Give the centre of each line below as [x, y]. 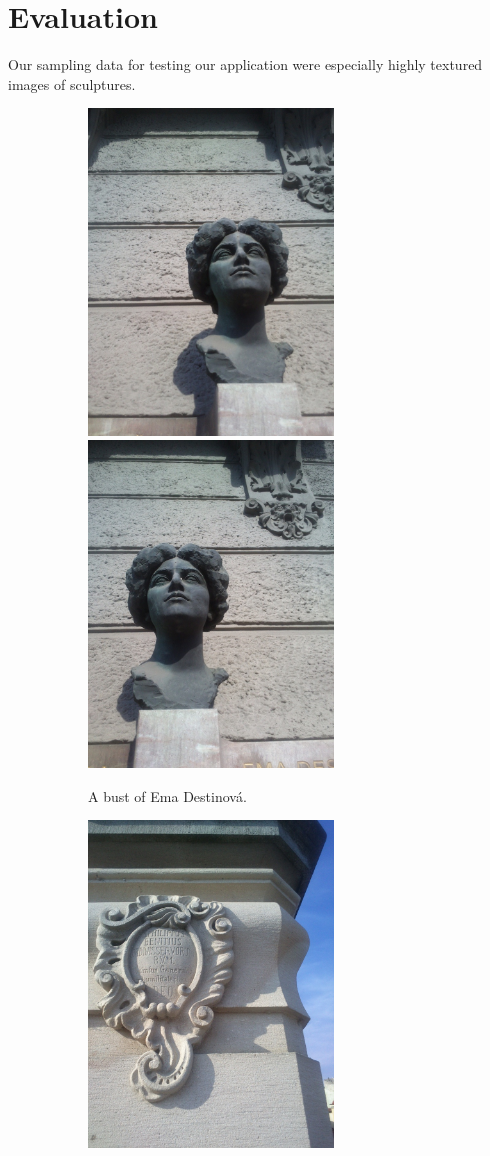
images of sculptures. [72, 83]
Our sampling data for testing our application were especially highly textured [245, 64]
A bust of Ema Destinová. [167, 795]
